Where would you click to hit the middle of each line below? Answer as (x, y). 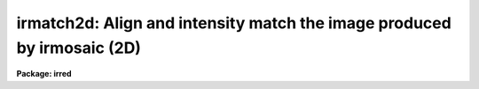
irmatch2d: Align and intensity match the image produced (234, 23)
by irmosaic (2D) (79, 48)
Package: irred (44, 74)
